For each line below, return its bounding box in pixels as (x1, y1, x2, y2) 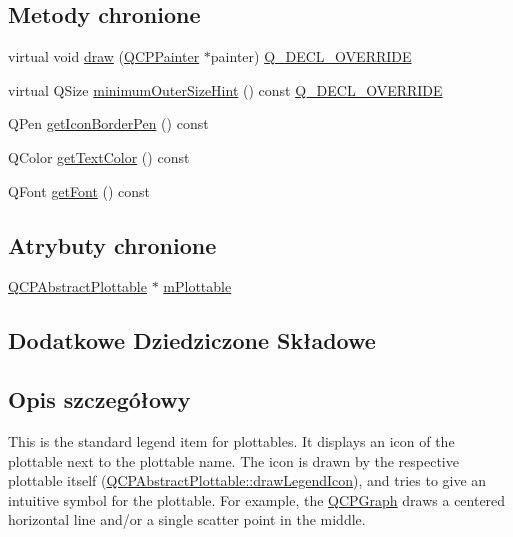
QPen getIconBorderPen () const (8, 113, 209, 134)
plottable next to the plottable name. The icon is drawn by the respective (8, 450, 459, 471)
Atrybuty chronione (8, 229, 217, 260)
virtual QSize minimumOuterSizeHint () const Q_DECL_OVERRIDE (8, 79, 443, 100)
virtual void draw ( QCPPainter (8, 46, 200, 67)
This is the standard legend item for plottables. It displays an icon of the (8, 430, 455, 451)
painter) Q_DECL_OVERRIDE (210, 46, 412, 67)
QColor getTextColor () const (8, 146, 190, 167)
